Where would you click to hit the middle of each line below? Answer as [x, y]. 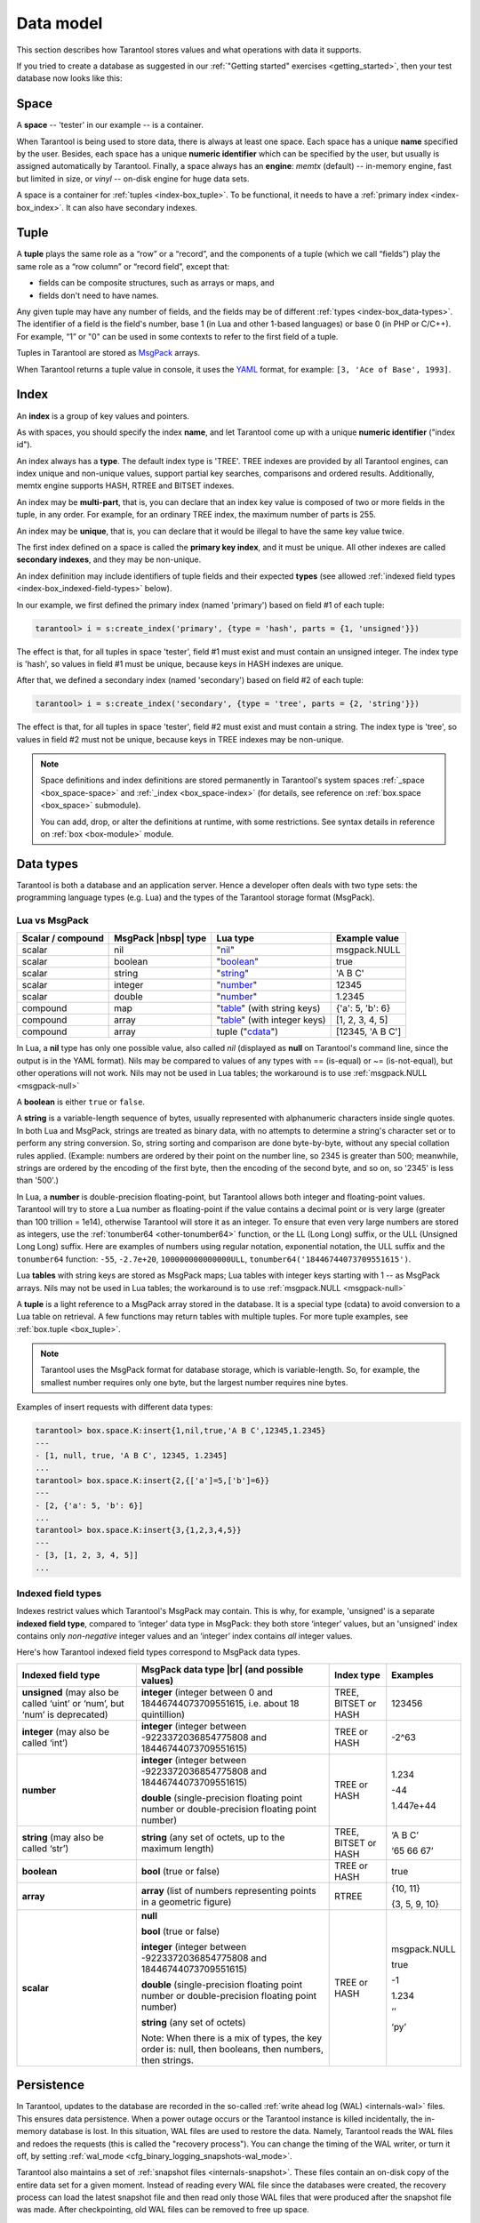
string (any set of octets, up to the [213, 1837]
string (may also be [63, 1837]
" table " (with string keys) [268, 1008]
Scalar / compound [63, 938]
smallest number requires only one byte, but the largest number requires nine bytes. [194, 1382]
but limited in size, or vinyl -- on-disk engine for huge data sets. [133, 179]
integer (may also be [66, 1731]
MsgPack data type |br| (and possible [222, 1669]
